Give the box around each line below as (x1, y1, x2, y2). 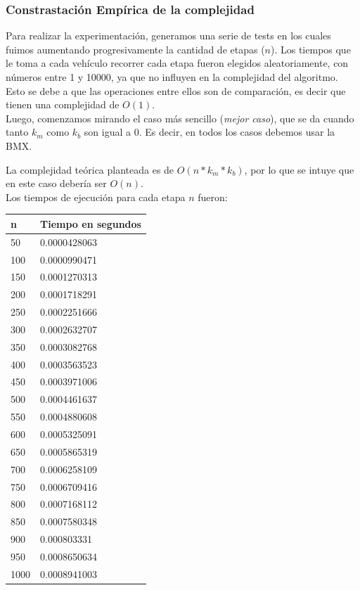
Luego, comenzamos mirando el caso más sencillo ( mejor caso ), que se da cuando (6, 110, 354, 125)
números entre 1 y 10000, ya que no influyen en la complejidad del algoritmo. (6, 70, 338, 84)
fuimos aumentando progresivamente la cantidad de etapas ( (6, 41, 265, 56)
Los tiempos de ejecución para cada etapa (6, 189, 186, 204)
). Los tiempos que (270, 41, 351, 56)
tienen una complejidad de (6, 97, 120, 112)
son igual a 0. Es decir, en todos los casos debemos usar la (84, 124, 335, 139)
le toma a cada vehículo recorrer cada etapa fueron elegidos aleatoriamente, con (6, 56, 349, 70)
